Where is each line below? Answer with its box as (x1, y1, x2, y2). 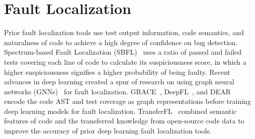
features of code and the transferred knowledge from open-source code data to (4, 115, 244, 126)
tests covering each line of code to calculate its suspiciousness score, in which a (4, 56, 246, 67)
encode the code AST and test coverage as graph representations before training (4, 96, 251, 106)
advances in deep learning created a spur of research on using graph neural (4, 76, 234, 87)
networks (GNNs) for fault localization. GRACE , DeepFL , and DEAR (4, 86, 231, 96)
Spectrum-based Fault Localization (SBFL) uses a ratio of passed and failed (4, 47, 242, 57)
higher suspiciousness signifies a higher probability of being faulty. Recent (4, 66, 231, 77)
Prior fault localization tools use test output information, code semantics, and (4, 27, 244, 38)
